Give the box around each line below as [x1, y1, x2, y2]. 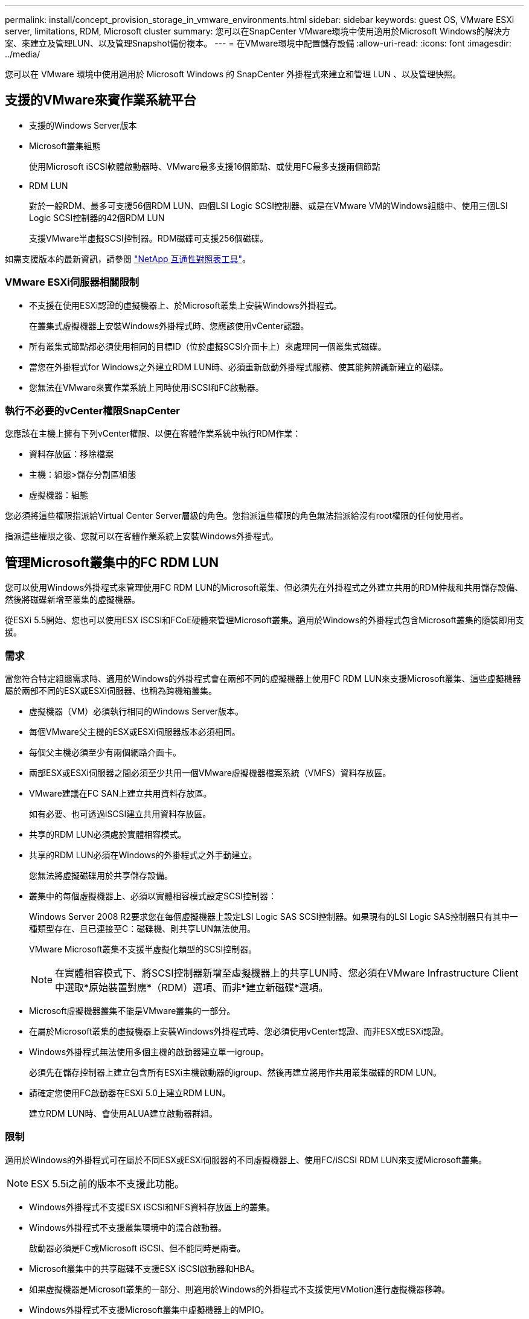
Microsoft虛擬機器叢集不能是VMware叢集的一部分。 [29, 1005, 236, 1016]
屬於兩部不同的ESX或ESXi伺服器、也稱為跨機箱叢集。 [5, 685, 217, 696]
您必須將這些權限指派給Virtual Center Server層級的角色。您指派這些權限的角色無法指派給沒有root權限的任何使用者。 [5, 510, 469, 521]
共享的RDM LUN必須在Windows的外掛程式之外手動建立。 [29, 849, 257, 860]
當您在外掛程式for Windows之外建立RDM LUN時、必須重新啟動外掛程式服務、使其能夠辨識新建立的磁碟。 [29, 361, 448, 372]
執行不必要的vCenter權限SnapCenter [5, 404, 180, 417]
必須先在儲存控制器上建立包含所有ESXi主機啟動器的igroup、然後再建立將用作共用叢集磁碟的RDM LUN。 [29, 1067, 442, 1077]
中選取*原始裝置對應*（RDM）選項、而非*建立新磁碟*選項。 [55, 981, 329, 993]
